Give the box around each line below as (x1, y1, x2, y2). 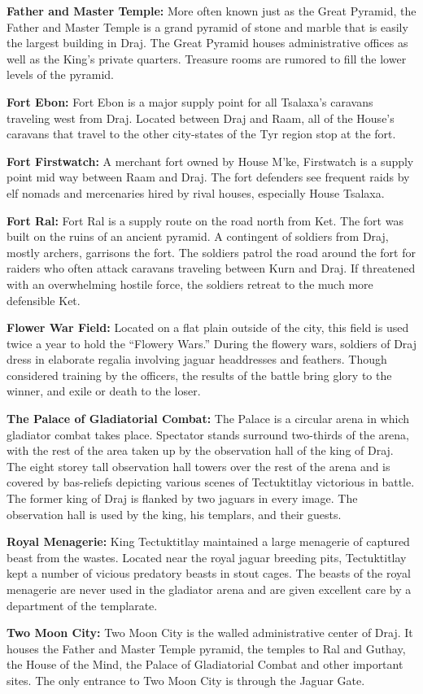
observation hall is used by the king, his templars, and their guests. (7, 505, 342, 522)
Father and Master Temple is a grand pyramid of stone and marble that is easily (7, 18, 408, 35)
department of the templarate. (7, 596, 158, 613)
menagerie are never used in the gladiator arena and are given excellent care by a (7, 581, 412, 597)
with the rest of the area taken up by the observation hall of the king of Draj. (7, 442, 394, 459)
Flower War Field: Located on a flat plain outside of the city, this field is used (7, 319, 409, 336)
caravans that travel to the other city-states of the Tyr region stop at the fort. (7, 125, 396, 142)
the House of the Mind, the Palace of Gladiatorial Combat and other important (7, 656, 403, 673)
